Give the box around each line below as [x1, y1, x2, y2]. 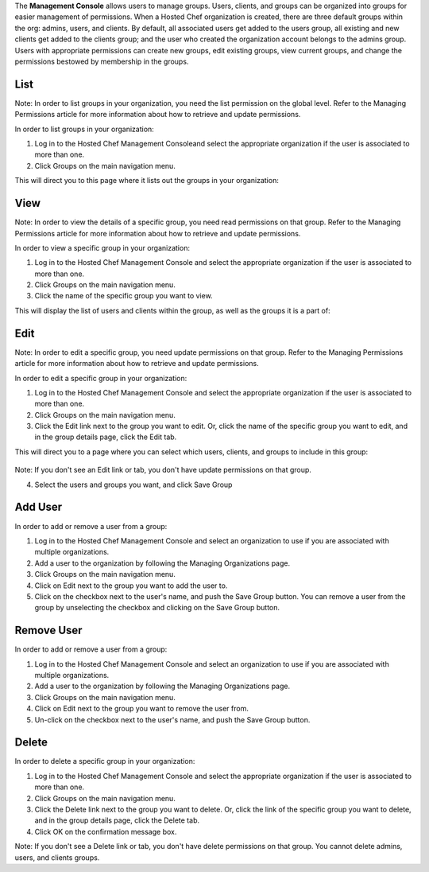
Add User [14, 500, 63, 514]
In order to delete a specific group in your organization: [14, 757, 195, 766]
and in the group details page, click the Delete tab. [34, 816, 200, 825]
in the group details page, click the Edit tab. [34, 432, 177, 442]
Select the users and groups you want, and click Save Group [34, 480, 233, 489]
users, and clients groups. [14, 852, 100, 862]
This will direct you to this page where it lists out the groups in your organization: [14, 176, 280, 185]
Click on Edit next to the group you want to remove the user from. [34, 704, 249, 714]
